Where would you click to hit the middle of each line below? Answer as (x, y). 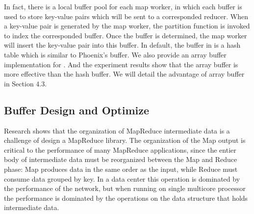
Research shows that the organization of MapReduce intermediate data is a (117, 130)
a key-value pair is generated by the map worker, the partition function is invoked (127, 26)
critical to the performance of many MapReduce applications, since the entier (120, 149)
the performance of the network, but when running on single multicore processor (125, 188)
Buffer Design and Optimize (76, 110)
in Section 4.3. (25, 83)
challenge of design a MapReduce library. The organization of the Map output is (125, 140)
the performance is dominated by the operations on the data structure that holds (126, 198)
